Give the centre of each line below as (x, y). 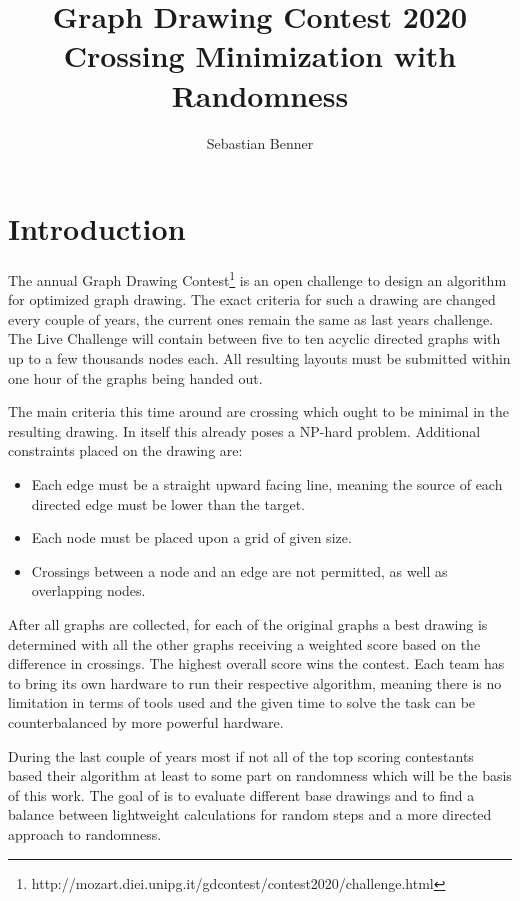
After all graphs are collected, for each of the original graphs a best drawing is (248, 624)
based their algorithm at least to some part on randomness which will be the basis (260, 775)
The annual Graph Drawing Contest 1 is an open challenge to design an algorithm (257, 278)
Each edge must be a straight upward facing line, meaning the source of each (267, 484)
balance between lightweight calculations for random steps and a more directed (250, 814)
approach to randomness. (85, 833)
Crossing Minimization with (260, 55)
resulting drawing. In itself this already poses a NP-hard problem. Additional (244, 430)
